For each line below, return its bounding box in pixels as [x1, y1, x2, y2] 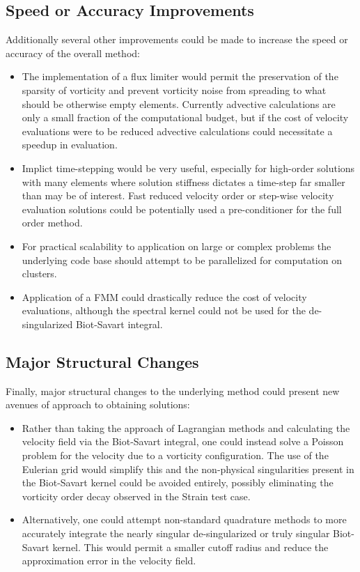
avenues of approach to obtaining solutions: [6, 397, 190, 412]
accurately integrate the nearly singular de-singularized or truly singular [22, 526, 330, 541]
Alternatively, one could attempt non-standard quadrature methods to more [22, 512, 347, 527]
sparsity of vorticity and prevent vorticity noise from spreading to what [22, 82, 327, 97]
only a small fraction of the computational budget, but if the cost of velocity [22, 110, 349, 125]
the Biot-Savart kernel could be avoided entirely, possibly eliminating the [22, 475, 334, 490]
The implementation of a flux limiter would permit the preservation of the [22, 69, 338, 84]
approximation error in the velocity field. [22, 553, 196, 568]
